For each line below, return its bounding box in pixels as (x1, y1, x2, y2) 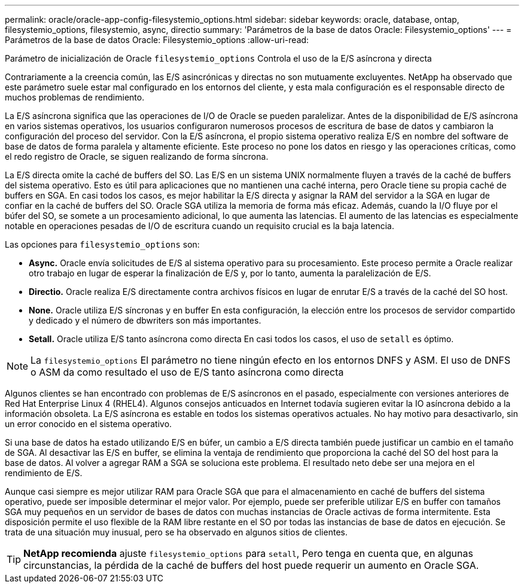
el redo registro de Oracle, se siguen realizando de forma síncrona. (5, 151, 269, 162)
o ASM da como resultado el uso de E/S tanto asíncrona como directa (31, 366, 344, 378)
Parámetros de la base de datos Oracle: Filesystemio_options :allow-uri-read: (5, 35, 309, 45)
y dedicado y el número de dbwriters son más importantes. (29, 315, 261, 325)
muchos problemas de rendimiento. (5, 92, 145, 102)
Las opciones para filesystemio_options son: (5, 239, 200, 249)
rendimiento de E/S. (5, 468, 83, 478)
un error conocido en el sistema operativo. (5, 419, 172, 429)
